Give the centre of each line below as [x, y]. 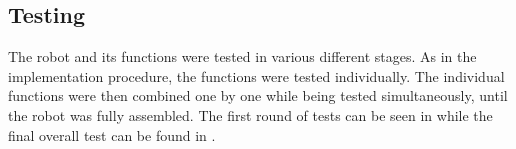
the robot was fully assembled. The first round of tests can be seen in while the [250, 114]
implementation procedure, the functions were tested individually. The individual [256, 75]
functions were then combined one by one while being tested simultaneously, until [258, 95]
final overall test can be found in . [112, 134]
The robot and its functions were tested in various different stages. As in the [242, 56]
